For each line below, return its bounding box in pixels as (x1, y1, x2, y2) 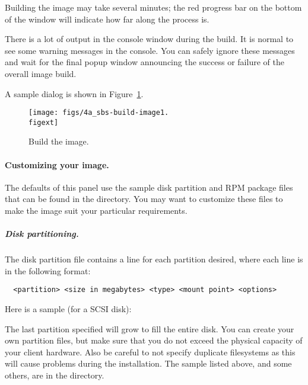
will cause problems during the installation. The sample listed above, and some (5, 357, 292, 370)
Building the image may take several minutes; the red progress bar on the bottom (5, 1, 302, 13)
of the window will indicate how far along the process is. (5, 12, 209, 25)
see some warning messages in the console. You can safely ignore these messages (5, 44, 295, 56)
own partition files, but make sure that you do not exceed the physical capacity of (5, 334, 303, 346)
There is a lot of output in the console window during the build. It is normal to (5, 33, 294, 45)
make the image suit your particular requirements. (5, 204, 188, 217)
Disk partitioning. (5, 227, 79, 240)
